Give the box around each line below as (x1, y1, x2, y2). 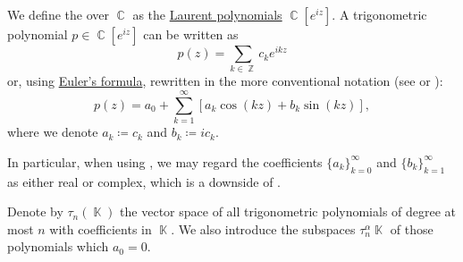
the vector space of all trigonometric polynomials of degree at (120, 202, 457, 221)
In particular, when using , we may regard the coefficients (7, 152, 323, 171)
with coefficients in (49, 219, 152, 238)
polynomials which (7, 237, 109, 256)
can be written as (143, 25, 239, 43)
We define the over (7, 5, 109, 23)
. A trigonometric (332, 5, 427, 23)
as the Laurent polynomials (132, 5, 282, 23)
